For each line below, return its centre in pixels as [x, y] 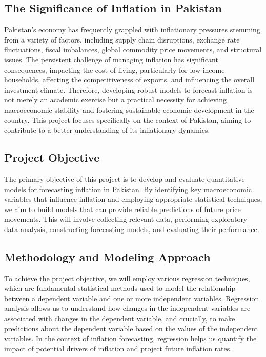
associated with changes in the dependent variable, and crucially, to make [120, 318]
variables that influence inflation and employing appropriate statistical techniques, [133, 199]
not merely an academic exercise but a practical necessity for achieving [115, 100]
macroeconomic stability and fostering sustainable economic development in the [129, 109]
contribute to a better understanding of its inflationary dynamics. [107, 130]
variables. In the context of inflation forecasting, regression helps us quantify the [130, 338]
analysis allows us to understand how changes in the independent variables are [127, 308]
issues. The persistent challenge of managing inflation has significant [111, 59]
